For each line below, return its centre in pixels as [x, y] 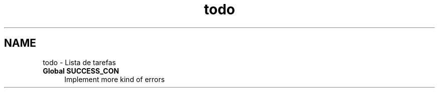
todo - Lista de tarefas [79, 62]
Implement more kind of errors [115, 79]
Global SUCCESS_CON [81, 71]
